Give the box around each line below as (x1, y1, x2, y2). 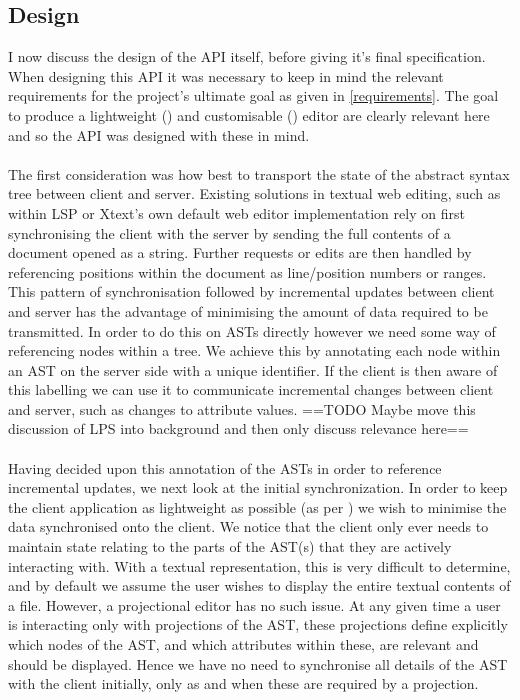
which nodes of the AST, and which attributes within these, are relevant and (8, 634, 479, 655)
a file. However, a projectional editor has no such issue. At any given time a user (8, 594, 501, 615)
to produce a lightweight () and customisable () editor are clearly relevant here (8, 104, 490, 125)
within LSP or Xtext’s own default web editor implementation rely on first (8, 202, 465, 223)
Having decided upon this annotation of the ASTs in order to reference (8, 457, 442, 478)
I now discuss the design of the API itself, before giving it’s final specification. (8, 46, 486, 67)
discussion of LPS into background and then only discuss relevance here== (8, 418, 469, 439)
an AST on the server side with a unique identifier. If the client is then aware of (8, 359, 498, 380)
